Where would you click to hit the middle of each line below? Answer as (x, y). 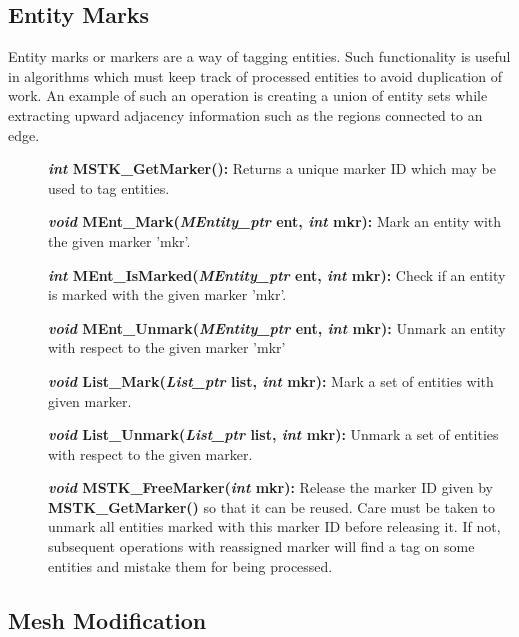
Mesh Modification (107, 619)
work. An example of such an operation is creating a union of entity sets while (248, 95)
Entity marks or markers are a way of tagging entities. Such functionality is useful (259, 56)
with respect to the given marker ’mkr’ (167, 347)
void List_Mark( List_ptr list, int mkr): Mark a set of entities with (271, 380)
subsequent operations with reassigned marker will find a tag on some (261, 546)
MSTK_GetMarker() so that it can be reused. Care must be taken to (272, 506)
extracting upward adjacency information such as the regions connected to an (245, 114)
